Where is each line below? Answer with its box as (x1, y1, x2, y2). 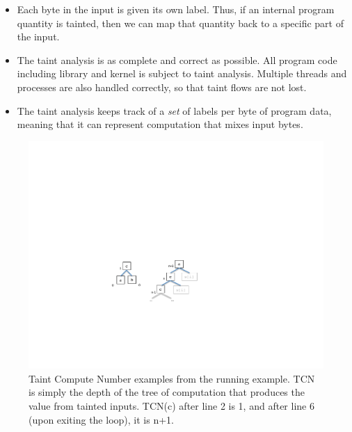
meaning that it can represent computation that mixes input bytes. (17, 117, 303, 131)
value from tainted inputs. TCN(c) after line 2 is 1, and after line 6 (29, 399, 314, 413)
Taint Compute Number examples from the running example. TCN (29, 371, 315, 385)
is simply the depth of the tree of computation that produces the (29, 385, 305, 399)
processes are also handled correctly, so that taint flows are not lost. (17, 79, 307, 94)
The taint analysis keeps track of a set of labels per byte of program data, (17, 103, 332, 118)
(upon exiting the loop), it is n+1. (29, 412, 174, 426)
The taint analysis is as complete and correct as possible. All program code (17, 52, 337, 67)
